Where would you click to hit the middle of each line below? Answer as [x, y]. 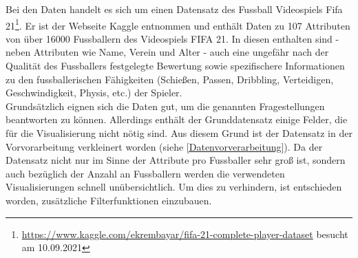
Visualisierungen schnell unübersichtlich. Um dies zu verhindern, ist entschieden [174, 187]
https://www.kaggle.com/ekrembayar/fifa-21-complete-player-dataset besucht [185, 234]
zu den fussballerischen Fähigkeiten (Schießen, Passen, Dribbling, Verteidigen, [170, 79]
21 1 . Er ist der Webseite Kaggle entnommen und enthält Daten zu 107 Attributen [178, 24]
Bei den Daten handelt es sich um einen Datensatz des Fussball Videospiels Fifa [174, 9]
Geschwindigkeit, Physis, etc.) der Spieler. [94, 93]
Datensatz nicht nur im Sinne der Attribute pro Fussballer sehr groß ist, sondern [176, 160]
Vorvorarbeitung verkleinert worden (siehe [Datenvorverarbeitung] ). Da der [164, 146]
